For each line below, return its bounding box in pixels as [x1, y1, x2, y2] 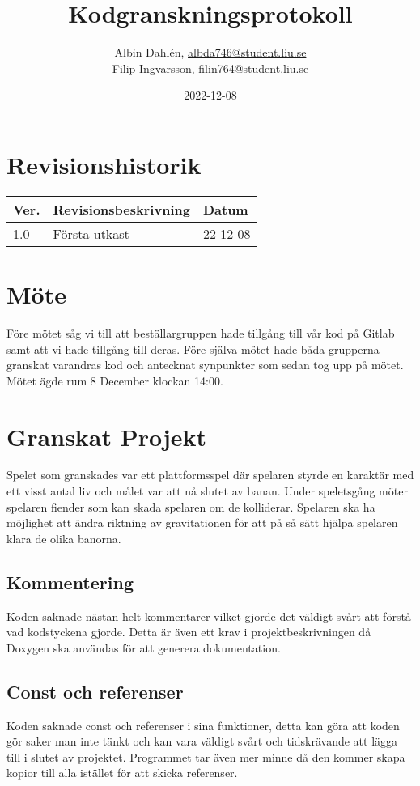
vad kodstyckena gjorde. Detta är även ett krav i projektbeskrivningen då [6, 623, 371, 640]
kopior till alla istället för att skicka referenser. [6, 764, 238, 781]
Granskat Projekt [6, 419, 207, 452]
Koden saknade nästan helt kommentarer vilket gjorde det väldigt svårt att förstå [6, 607, 411, 624]
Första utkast [53, 223, 129, 243]
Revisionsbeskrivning [53, 199, 190, 219]
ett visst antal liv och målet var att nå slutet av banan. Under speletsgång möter [6, 482, 408, 499]
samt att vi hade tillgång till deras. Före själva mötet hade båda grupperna [6, 340, 380, 357]
